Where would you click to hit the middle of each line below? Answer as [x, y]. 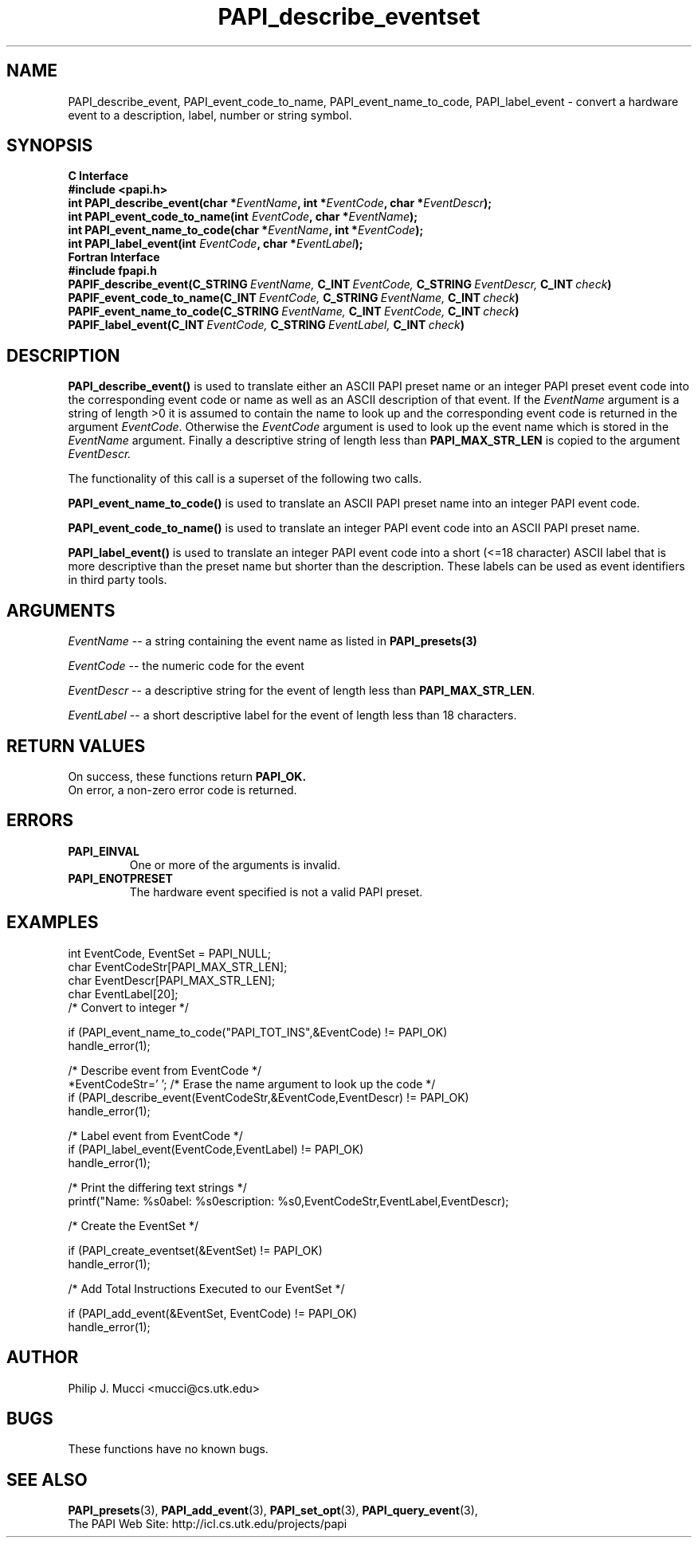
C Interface [98, 176]
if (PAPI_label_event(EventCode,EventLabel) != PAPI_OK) [216, 1149]
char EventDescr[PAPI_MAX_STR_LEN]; [172, 980]
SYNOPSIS [50, 146]
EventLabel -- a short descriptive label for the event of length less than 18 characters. [292, 715]
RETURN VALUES [76, 746]
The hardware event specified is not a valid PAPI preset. [276, 892]
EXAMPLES [53, 923]
